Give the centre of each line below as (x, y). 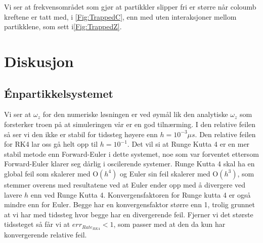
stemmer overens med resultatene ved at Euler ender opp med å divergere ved (125, 184)
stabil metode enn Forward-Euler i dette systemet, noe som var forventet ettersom (131, 154)
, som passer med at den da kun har (169, 224)
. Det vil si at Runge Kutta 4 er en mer (188, 144)
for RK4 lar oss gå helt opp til (51, 144)
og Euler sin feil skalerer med (165, 173)
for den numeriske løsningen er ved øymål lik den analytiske (135, 114)
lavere (13, 194)
